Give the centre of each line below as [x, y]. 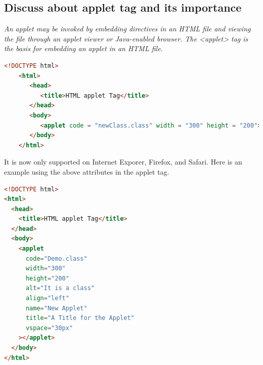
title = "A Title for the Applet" [80, 318]
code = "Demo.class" [56, 258]
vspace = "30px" [49, 328]
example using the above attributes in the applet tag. [87, 171]
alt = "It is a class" [60, 288]
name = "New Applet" [56, 308]
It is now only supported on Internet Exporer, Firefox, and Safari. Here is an [123, 162]
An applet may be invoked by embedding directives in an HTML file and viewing [127, 29]
